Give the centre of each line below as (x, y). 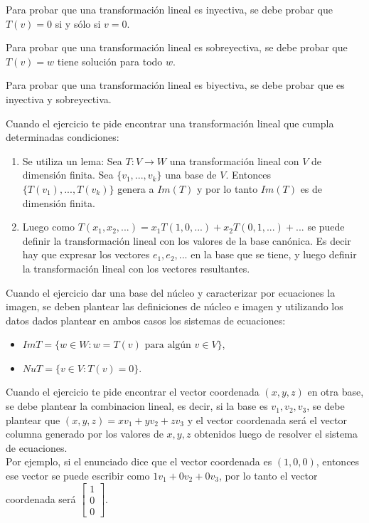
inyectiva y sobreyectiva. (59, 99)
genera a (136, 188)
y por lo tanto (227, 188)
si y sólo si (78, 23)
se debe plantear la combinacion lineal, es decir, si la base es (137, 406)
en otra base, (336, 392)
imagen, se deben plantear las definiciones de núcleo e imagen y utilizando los (175, 306)
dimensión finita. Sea (68, 175)
